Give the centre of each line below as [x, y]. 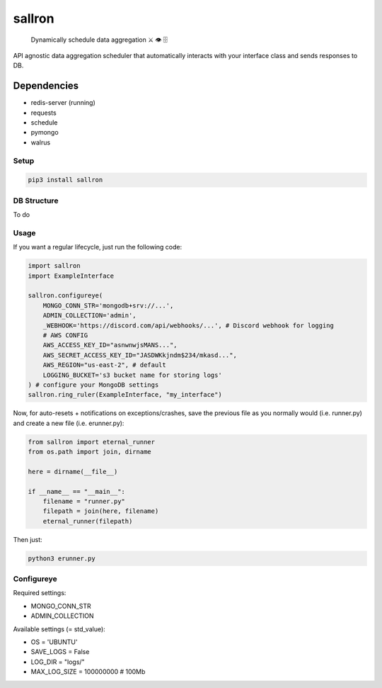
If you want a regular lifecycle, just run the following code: [98, 247]
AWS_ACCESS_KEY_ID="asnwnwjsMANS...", [110, 345]
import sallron [54, 266]
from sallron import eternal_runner [92, 442]
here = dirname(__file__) [73, 472]
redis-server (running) [63, 103]
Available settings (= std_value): [59, 629]
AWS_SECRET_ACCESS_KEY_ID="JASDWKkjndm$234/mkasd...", [140, 355]
